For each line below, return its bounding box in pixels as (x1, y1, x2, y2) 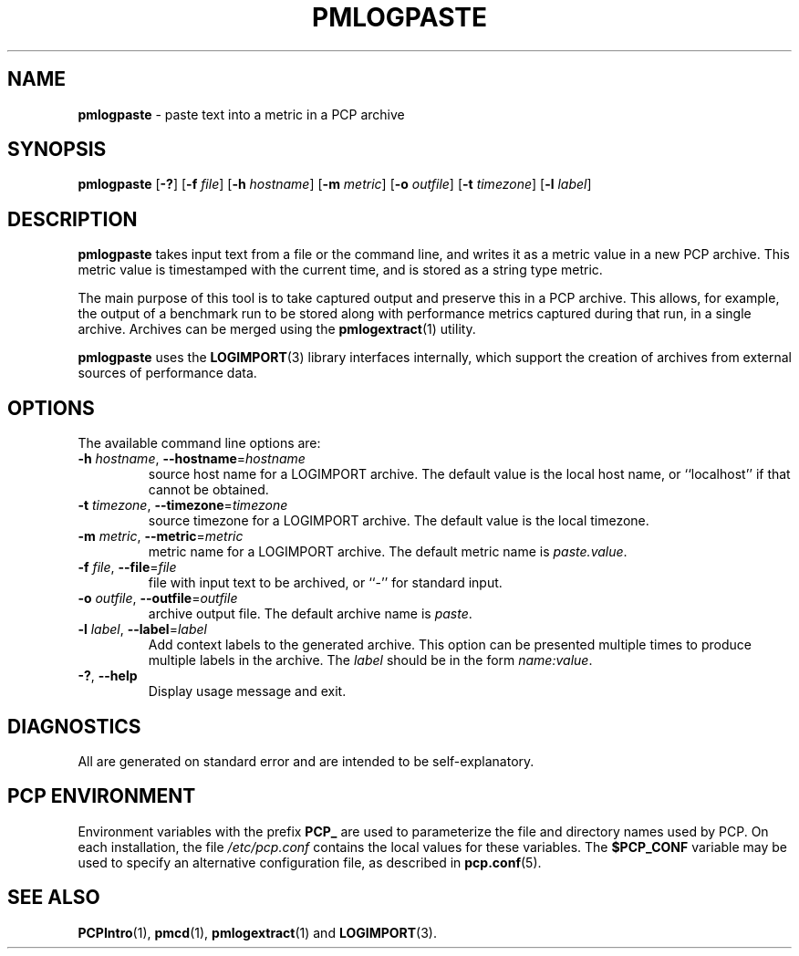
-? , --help (78, 668, 138, 684)
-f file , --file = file (78, 559, 177, 576)
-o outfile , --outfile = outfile (78, 590, 238, 607)
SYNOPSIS (7, 138, 107, 161)
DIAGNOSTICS (7, 714, 141, 738)
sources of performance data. (78, 365, 257, 381)
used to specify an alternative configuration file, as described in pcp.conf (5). (78, 854, 542, 870)
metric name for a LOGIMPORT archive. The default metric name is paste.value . (148, 544, 628, 560)
